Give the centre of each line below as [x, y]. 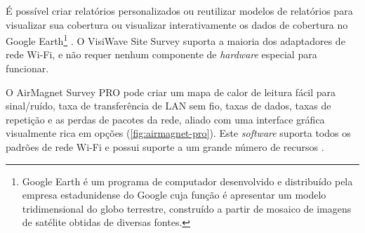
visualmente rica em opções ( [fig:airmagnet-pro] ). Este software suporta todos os [178, 133]
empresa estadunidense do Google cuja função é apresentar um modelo [174, 195]
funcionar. [27, 68]
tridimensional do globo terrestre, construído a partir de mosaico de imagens [187, 208]
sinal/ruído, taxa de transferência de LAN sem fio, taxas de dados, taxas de [168, 106]
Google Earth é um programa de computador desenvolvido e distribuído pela [187, 181]
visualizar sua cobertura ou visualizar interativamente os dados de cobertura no [177, 24]
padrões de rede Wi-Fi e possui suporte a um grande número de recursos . [165, 147]
